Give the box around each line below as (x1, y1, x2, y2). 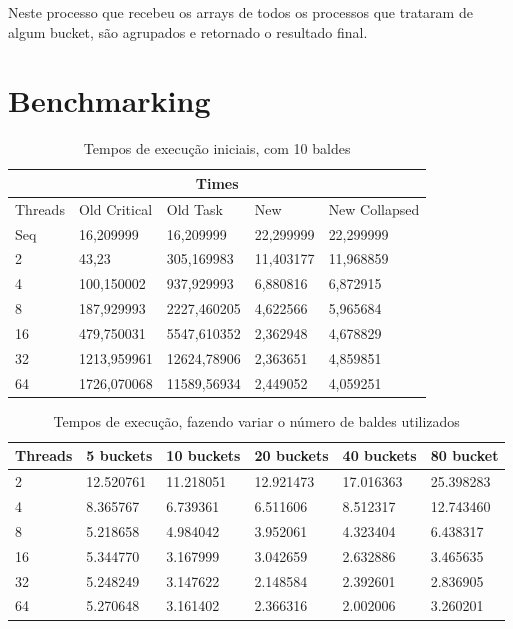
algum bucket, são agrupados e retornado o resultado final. (8, 21, 368, 42)
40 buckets (342, 445, 417, 466)
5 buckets (86, 445, 153, 466)
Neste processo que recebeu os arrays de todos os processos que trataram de (8, 2, 473, 22)
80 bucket (430, 445, 499, 466)
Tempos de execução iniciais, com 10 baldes (83, 138, 351, 159)
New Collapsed (328, 198, 420, 219)
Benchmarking (8, 80, 211, 121)
